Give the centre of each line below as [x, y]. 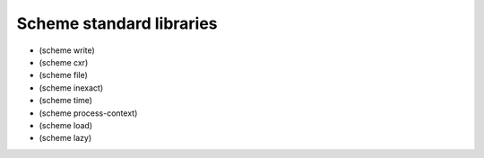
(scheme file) [64, 75]
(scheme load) [66, 125]
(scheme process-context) [88, 113]
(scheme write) [67, 50]
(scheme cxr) [64, 62]
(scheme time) [66, 101]
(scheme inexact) [71, 88]
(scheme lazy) [65, 138]
